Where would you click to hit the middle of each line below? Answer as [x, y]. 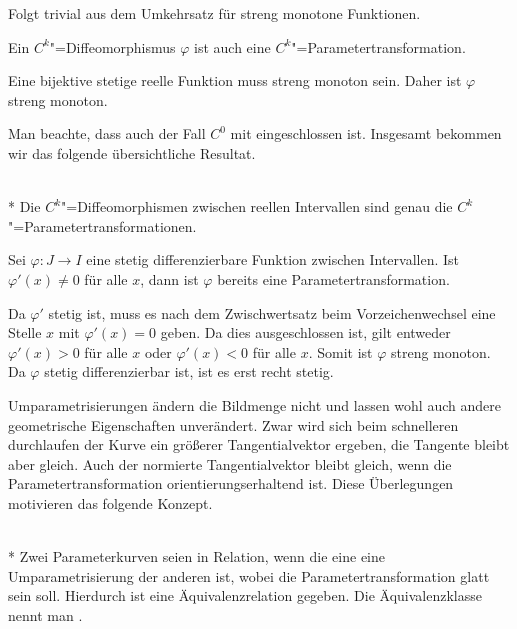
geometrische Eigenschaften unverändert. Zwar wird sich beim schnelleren [233, 424]
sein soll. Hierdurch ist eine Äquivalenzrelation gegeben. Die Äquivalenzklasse [245, 595]
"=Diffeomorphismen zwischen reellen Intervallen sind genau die [257, 206]
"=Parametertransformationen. [102, 225]
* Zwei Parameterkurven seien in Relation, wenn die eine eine [196, 556]
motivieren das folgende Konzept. [110, 502]
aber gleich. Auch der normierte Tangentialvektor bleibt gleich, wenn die [230, 463]
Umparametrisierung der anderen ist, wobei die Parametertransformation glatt [249, 575]
